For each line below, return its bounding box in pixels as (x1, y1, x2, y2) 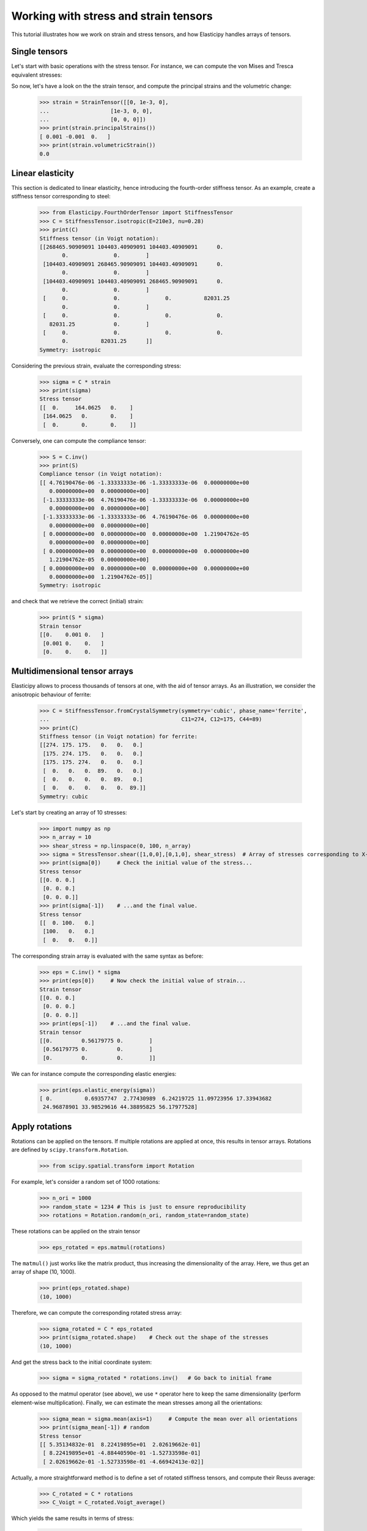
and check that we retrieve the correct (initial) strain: (11, 598, 144, 605)
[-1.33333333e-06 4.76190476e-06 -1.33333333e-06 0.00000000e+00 (43, 496, 250, 503)
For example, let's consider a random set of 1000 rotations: (11, 1178, 160, 1186)
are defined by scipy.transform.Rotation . (11, 1146, 128, 1154)
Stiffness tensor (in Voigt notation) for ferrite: (39, 733, 198, 740)
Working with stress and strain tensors (11, 9, 213, 23)
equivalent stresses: (11, 71, 62, 78)
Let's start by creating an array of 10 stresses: (11, 808, 127, 816)
